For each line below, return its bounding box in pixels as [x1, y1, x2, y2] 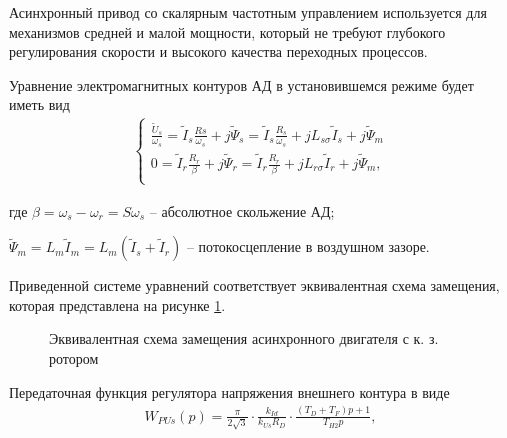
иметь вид [9, 94, 70, 115]
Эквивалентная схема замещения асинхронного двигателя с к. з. [49, 328, 439, 349]
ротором [49, 348, 99, 369]
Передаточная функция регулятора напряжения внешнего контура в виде [9, 381, 450, 402]
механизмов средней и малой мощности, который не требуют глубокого [9, 21, 446, 42]
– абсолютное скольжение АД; [149, 200, 335, 221]
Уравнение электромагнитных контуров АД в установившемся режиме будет [9, 74, 474, 95]
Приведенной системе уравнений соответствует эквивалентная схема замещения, [9, 275, 500, 296]
